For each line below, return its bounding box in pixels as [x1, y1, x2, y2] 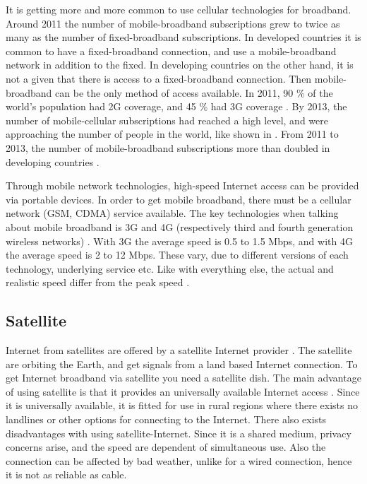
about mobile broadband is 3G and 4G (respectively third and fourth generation [6, 219, 354, 234]
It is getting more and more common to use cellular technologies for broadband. [6, 2, 351, 16]
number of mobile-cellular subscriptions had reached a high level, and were [6, 112, 328, 127]
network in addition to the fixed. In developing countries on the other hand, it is [6, 57, 354, 72]
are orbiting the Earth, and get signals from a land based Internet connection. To [6, 356, 358, 371]
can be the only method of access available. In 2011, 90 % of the [55, 85, 333, 100]
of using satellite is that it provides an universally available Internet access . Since [6, 384, 360, 399]
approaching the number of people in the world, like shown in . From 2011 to [6, 126, 339, 141]
